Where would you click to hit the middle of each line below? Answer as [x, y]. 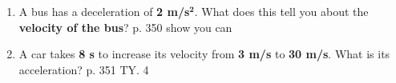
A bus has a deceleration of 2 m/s [104, 11]
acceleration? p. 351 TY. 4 [84, 69]
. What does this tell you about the [281, 11]
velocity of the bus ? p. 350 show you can [125, 27]
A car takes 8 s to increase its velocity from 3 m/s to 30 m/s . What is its [204, 54]
